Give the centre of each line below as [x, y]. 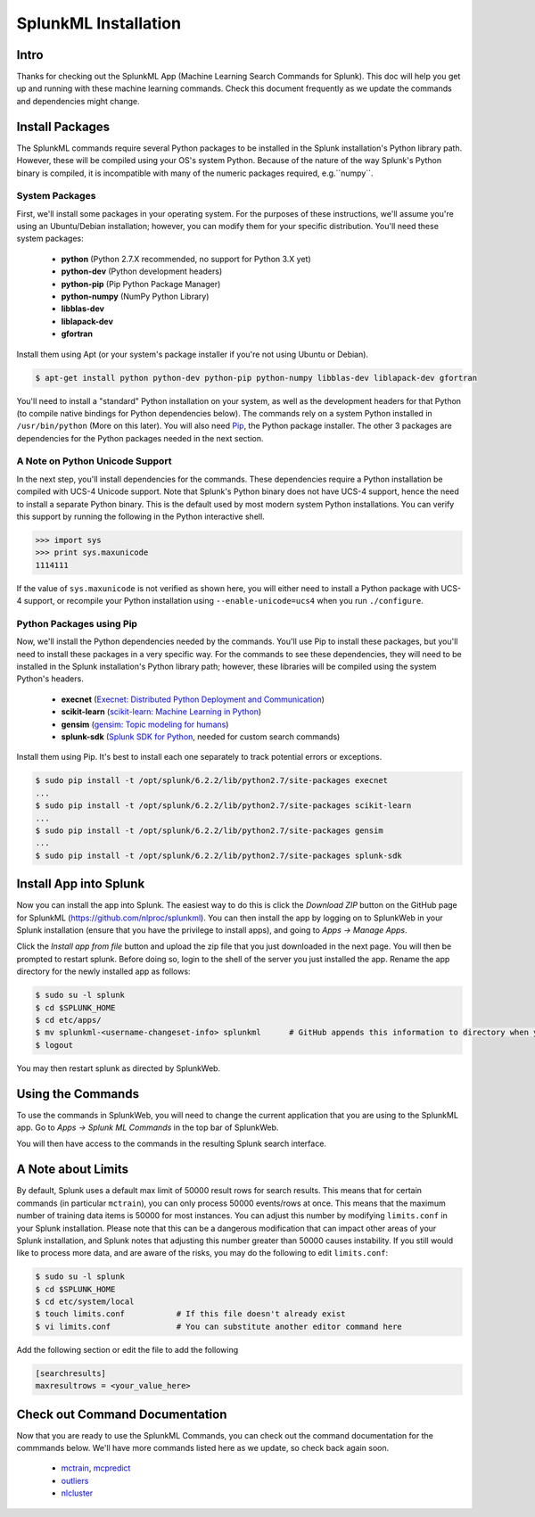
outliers [75, 1480]
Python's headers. [50, 679]
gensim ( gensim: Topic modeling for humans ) [145, 724]
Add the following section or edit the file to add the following [128, 1349]
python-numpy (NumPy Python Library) [135, 297]
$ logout [54, 1045]
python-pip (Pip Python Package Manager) [141, 284]
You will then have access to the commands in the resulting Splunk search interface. [172, 1144]
